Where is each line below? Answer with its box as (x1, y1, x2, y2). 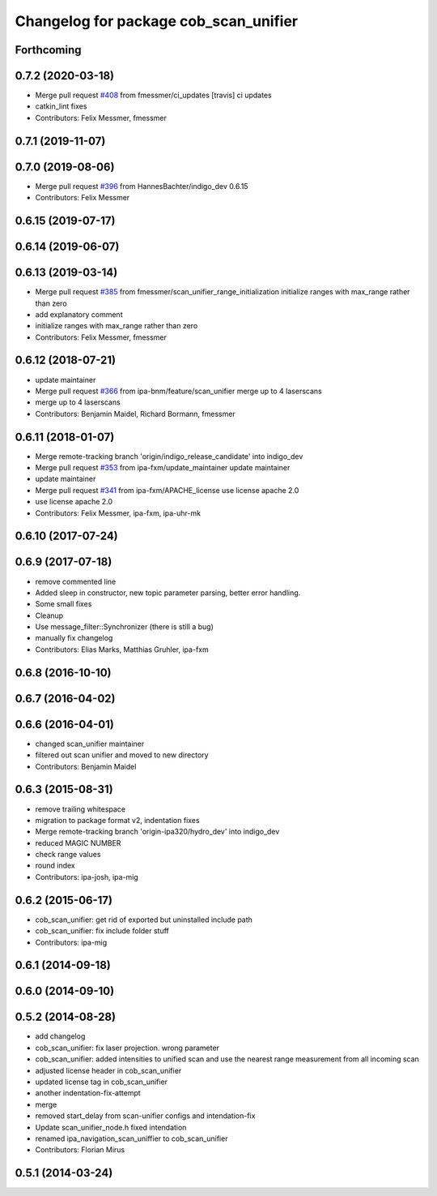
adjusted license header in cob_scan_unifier (35, 1065, 182, 1075)
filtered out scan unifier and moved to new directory (35, 750, 210, 760)
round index (35, 860, 76, 871)
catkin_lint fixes (35, 101, 87, 111)
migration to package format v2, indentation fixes (35, 815, 200, 825)
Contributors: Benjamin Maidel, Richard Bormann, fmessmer (35, 409, 236, 418)
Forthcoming (15, 43, 82, 57)
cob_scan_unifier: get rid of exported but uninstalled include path (35, 915, 252, 924)
